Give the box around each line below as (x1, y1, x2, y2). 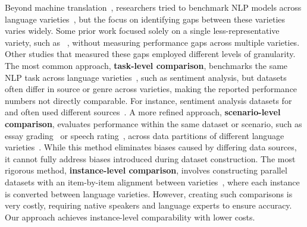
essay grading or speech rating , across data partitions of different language (5, 129, 284, 141)
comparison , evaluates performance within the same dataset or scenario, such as (5, 117, 302, 130)
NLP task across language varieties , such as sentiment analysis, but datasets (5, 71, 287, 83)
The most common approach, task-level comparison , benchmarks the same (5, 59, 288, 71)
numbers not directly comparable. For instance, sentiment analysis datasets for (5, 94, 292, 106)
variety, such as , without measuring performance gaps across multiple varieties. (5, 36, 300, 48)
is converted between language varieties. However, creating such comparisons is (5, 187, 293, 200)
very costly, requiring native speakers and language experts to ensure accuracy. (5, 199, 292, 212)
